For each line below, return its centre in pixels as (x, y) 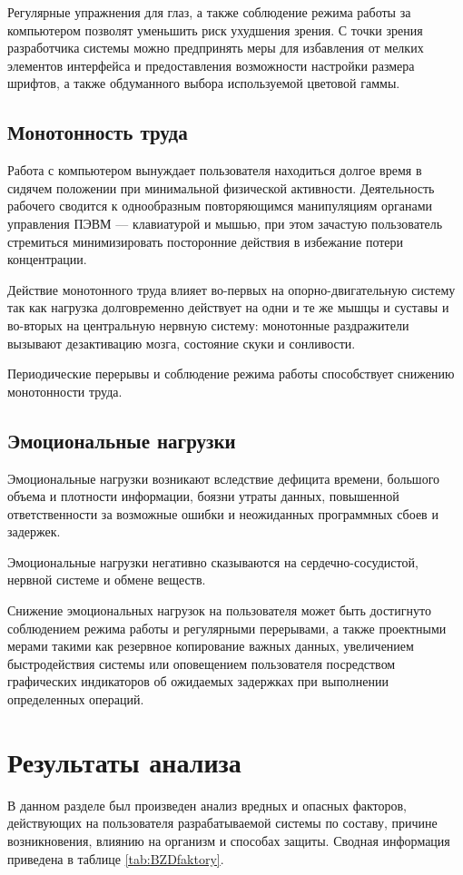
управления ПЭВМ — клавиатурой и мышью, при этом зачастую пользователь (225, 223)
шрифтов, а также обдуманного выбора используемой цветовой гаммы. (204, 83)
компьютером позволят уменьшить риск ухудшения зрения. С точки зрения (215, 29)
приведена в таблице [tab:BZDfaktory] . (116, 858)
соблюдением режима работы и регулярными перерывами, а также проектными (227, 628)
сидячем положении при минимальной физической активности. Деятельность (221, 187)
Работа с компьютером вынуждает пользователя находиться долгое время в (215, 170)
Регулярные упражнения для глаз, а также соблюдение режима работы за (209, 12)
